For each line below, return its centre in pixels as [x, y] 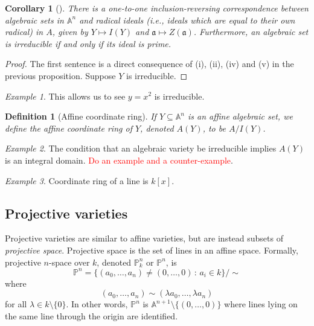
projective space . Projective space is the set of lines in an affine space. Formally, [152, 250]
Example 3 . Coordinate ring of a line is [77, 180]
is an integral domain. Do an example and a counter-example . [119, 160]
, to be [214, 128]
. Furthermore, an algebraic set [251, 32]
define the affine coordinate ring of [69, 128]
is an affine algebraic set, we [240, 116]
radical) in [24, 32]
